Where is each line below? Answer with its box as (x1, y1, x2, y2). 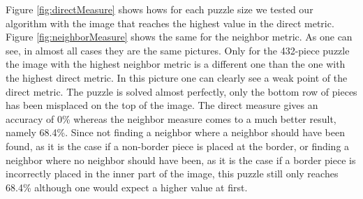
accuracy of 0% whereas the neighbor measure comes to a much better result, (6, 111, 336, 126)
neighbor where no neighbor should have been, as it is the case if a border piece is (6, 152, 356, 167)
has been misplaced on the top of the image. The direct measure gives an (6, 98, 318, 112)
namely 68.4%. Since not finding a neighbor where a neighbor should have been (6, 125, 345, 140)
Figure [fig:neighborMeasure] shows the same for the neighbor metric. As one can (6, 29, 353, 44)
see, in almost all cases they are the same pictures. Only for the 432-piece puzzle (6, 43, 350, 57)
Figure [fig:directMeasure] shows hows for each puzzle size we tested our (6, 2, 313, 16)
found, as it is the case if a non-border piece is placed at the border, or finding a (6, 138, 350, 153)
